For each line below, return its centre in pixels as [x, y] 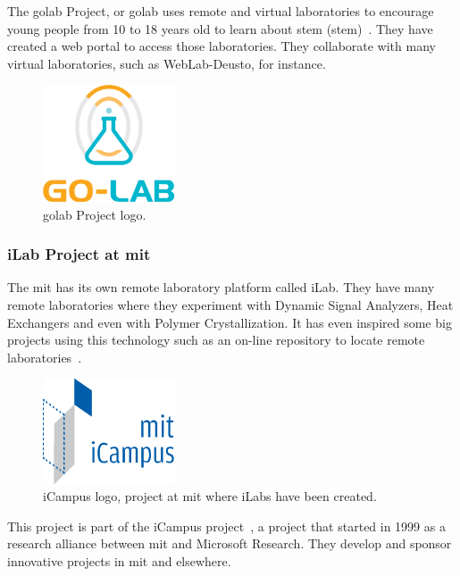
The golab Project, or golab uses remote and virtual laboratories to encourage [221, 11]
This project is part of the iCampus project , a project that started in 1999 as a [226, 526]
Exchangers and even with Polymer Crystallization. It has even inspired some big [230, 322]
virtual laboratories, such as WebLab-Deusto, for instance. [167, 63]
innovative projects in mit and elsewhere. [119, 561]
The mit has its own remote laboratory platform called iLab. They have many [221, 287]
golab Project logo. [95, 214]
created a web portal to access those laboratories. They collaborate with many [222, 46]
